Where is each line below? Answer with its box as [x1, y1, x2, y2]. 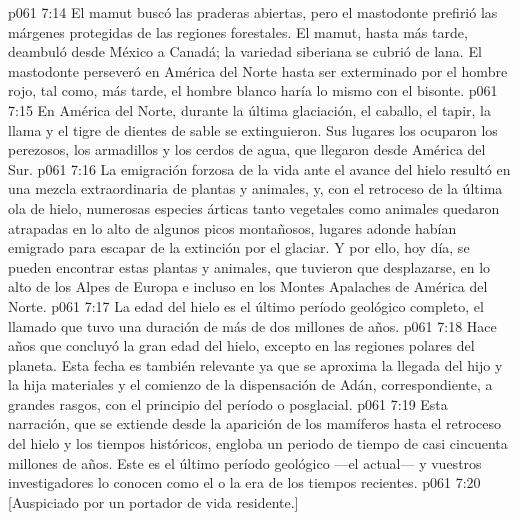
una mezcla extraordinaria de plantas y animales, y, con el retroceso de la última [8, 178, 503, 199]
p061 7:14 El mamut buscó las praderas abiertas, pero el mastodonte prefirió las [8, 2, 498, 22]
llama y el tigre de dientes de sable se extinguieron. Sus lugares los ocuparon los [8, 119, 498, 140]
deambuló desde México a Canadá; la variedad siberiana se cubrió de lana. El [8, 41, 482, 62]
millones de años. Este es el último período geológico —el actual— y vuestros [8, 452, 482, 473]
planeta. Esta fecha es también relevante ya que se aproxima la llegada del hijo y [8, 354, 503, 375]
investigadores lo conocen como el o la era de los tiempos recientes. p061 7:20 [8, 472, 481, 493]
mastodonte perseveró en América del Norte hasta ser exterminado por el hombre [8, 60, 508, 81]
